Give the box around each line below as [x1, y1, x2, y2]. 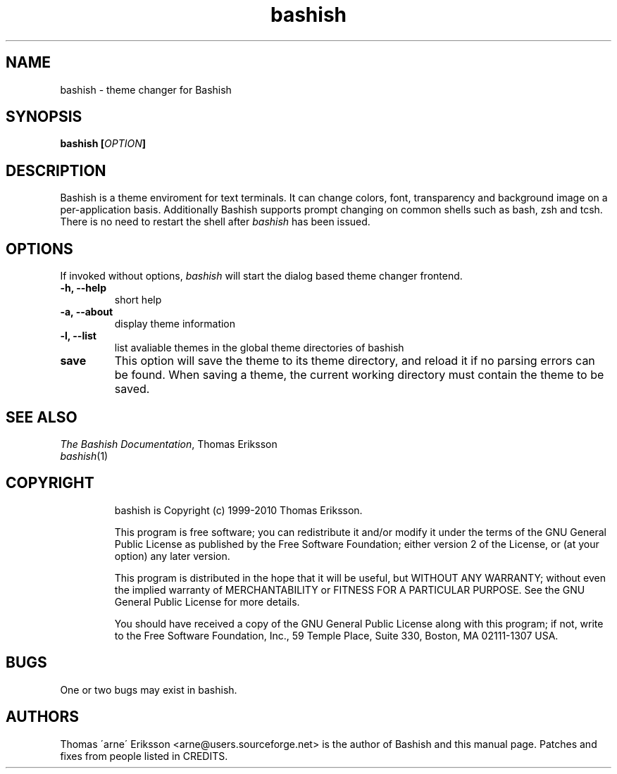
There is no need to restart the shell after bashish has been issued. [60, 216, 370, 228]
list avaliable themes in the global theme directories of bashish [114, 342, 404, 354]
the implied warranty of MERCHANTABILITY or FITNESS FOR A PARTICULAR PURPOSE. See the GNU [114, 583, 585, 596]
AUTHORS [6, 708, 80, 726]
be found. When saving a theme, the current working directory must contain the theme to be [114, 368, 604, 382]
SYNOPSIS [6, 108, 82, 126]
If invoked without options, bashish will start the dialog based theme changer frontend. [60, 270, 463, 282]
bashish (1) [60, 449, 108, 462]
